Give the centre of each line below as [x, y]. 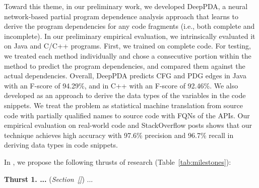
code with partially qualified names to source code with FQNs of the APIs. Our [127, 115]
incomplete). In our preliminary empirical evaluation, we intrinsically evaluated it [130, 36]
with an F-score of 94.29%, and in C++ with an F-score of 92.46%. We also [121, 85]
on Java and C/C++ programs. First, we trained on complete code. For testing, [127, 46]
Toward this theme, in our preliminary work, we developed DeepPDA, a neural [126, 6]
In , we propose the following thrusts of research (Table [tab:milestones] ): [118, 161]
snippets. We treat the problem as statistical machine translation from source [123, 105]
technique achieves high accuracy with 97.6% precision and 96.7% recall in [119, 135]
